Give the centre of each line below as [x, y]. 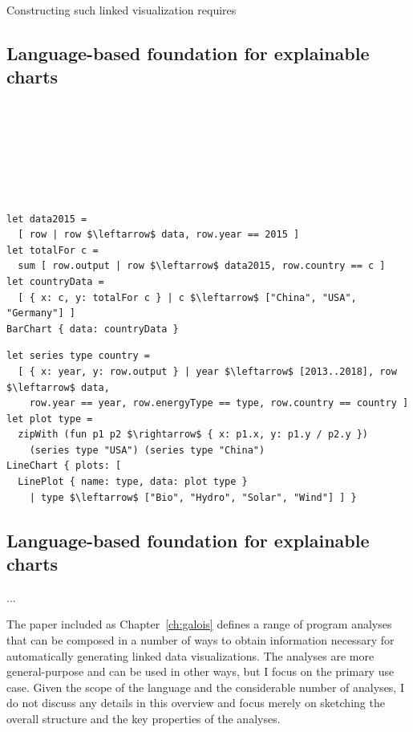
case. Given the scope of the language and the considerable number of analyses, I [205, 687]
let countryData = [55, 281]
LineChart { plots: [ [64, 466]
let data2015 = [47, 219]
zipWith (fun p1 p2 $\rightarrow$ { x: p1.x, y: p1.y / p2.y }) [193, 435]
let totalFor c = [53, 250]
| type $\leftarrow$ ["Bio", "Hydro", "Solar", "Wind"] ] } [193, 497]
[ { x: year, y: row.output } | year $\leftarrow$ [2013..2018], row [207, 371]
